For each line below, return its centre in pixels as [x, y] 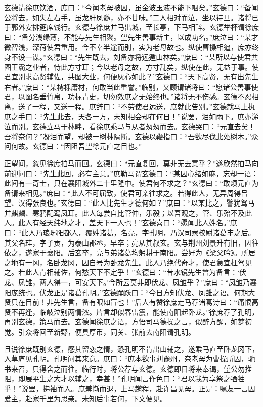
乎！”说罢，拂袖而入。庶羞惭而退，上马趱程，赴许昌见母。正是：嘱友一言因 [130, 388]
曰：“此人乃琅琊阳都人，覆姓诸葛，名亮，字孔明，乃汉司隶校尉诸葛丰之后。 [130, 233]
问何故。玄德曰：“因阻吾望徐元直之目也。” [73, 146]
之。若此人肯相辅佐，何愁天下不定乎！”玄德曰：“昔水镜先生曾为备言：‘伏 [125, 272]
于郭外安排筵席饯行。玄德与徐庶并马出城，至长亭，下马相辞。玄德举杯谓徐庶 [131, 27]
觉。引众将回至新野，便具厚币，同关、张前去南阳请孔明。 [100, 332]
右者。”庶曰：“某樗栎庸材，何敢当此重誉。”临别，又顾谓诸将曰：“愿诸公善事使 [131, 86]
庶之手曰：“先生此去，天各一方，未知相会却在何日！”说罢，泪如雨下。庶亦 [128, 116]
